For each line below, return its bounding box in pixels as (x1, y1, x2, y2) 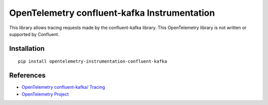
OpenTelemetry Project (21, 91, 69, 97)
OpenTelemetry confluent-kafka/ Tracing (21, 84, 105, 90)
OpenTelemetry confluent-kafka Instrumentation (9, 7, 215, 18)
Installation (9, 44, 45, 53)
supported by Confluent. (9, 31, 60, 37)
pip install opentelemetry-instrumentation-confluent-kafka (18, 59, 167, 64)
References (9, 71, 46, 80)
